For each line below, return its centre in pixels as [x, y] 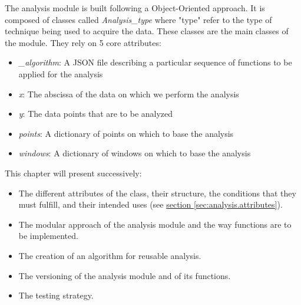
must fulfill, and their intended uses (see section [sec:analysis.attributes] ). [150, 204]
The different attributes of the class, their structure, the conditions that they [157, 193]
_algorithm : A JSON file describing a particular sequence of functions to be [155, 62]
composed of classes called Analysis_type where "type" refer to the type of [138, 19]
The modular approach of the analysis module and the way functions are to [155, 224]
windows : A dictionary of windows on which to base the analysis [135, 153]
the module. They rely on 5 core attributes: [83, 42]
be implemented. [48, 236]
